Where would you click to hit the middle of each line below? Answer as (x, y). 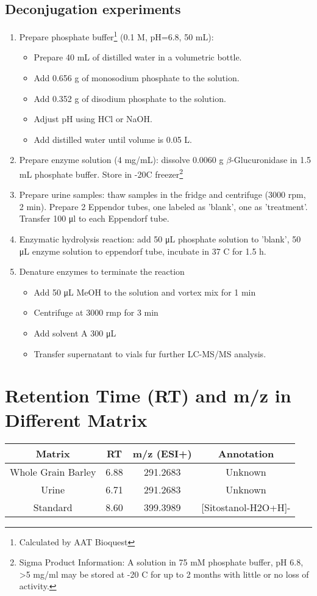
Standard (53, 507)
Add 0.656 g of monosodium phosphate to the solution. (137, 78)
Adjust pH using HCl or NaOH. (93, 119)
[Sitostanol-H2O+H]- (246, 507)
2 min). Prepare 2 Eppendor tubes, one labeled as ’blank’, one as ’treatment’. (163, 206)
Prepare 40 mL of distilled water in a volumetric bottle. (138, 57)
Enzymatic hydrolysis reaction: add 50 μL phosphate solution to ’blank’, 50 (160, 239)
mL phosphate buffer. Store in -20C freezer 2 (101, 173)
